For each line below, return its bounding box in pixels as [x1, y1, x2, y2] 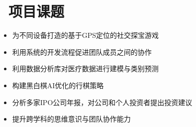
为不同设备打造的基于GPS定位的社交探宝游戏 [12, 30, 159, 40]
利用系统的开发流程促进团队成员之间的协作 [12, 46, 152, 57]
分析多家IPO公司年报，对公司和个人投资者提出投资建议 [12, 97, 193, 107]
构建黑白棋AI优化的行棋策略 [12, 80, 104, 90]
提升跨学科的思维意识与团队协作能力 [12, 114, 131, 124]
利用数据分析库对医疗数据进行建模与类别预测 [12, 63, 159, 74]
